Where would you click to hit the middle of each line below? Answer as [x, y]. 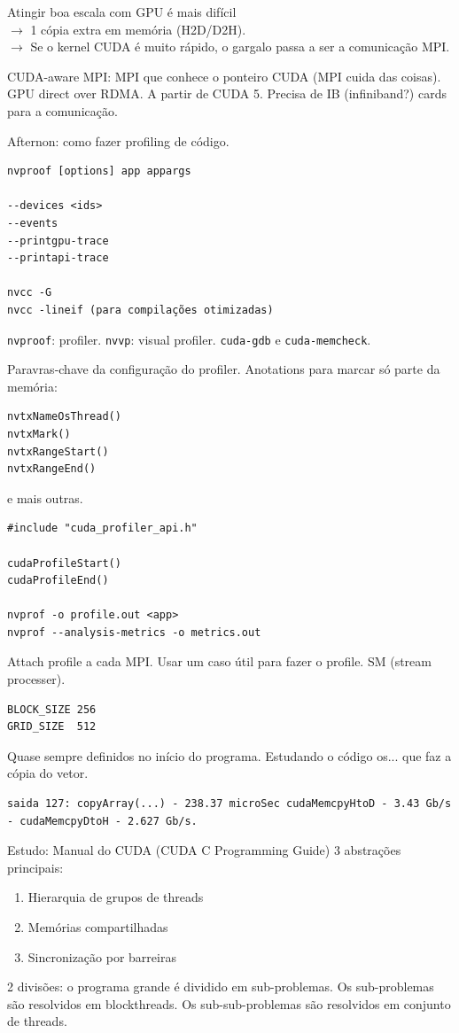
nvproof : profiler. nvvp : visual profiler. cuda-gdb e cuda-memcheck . [189, 339]
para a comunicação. [62, 110]
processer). [36, 679]
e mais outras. [45, 497]
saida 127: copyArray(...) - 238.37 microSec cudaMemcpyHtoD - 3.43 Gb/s [229, 804]
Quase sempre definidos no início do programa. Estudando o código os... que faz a [229, 755]
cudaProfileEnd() [58, 581]
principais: [35, 867]
